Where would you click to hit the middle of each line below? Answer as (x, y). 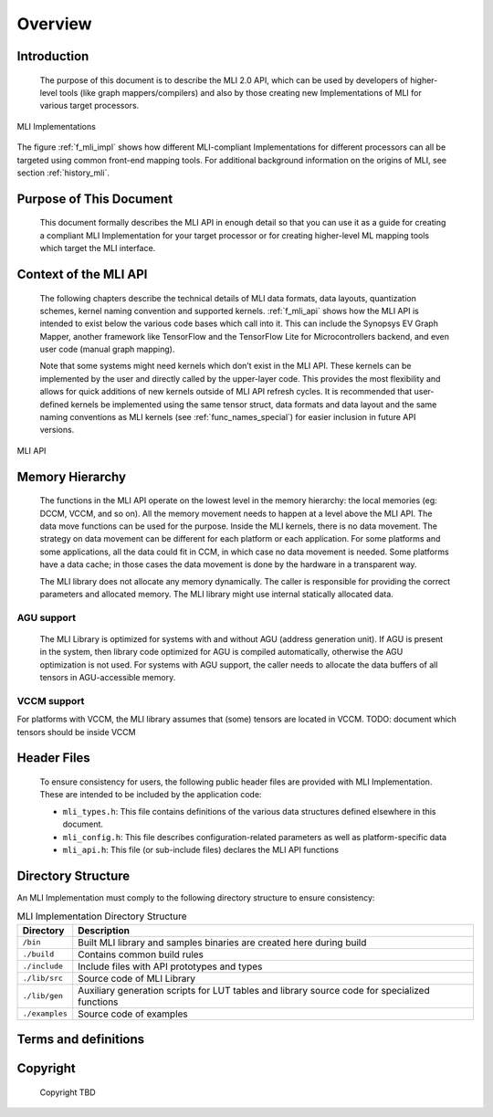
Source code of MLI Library (137, 978)
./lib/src (43, 979)
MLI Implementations (56, 126)
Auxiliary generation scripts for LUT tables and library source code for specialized (254, 990)
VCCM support (51, 701)
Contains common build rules (141, 954)
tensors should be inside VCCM (76, 732)
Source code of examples (133, 1014)
